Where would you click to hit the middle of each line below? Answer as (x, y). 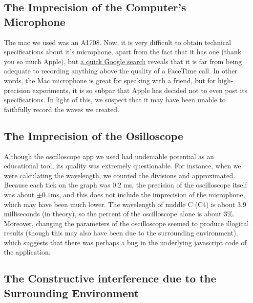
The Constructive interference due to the (110, 278)
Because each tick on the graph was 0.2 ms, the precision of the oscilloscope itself (126, 185)
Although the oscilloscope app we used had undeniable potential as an (109, 156)
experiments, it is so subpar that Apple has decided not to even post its (140, 90)
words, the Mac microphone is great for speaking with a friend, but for (110, 80)
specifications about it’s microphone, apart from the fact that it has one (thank (123, 52)
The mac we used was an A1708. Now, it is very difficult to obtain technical (117, 42)
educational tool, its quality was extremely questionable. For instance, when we (123, 166)
